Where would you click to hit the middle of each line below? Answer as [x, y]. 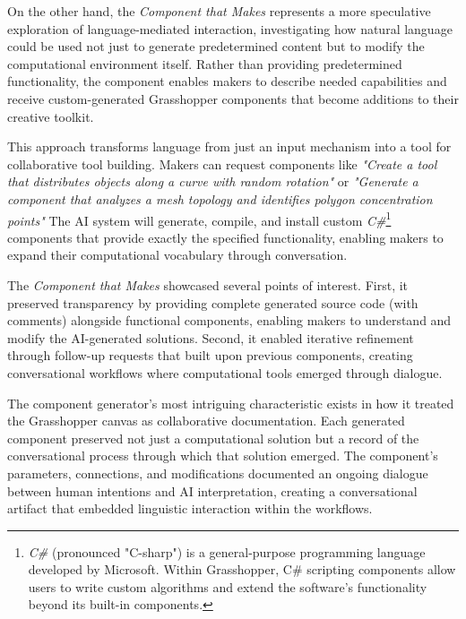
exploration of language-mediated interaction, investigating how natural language [230, 28]
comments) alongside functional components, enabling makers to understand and [229, 320]
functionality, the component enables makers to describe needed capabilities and [227, 81]
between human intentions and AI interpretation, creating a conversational [212, 490]
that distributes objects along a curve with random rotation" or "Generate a [213, 181]
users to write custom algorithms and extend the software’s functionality [228, 586]
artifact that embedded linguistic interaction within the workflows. [190, 508]
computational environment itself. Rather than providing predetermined [205, 63]
